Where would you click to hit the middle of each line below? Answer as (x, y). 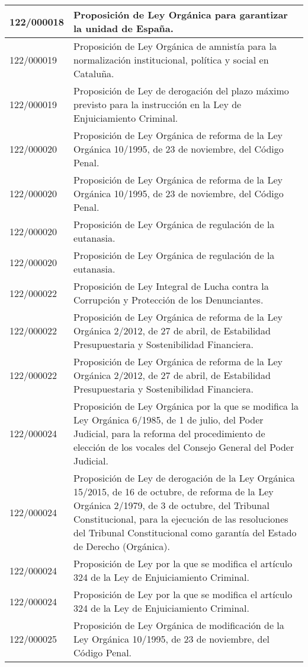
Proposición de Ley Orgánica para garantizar (181, 15)
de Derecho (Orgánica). (122, 546)
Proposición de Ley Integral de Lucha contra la (171, 286)
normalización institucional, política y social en (171, 60)
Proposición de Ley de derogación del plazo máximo (181, 91)
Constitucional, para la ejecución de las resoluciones (181, 519)
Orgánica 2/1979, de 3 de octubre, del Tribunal (171, 505)
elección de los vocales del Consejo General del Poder (184, 447)
